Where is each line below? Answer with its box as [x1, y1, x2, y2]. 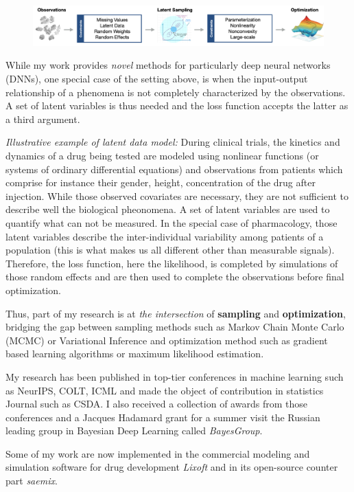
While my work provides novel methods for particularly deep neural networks [5, 58, 331, 72]
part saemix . [5, 473, 58, 488]
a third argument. [5, 111, 80, 126]
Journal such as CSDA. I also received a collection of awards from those [5, 396, 307, 411]
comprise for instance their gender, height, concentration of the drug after [5, 175, 316, 190]
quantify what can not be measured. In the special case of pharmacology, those [5, 215, 338, 230]
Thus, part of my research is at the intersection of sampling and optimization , [5, 306, 346, 320]
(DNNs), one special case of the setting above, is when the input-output [5, 71, 308, 86]
